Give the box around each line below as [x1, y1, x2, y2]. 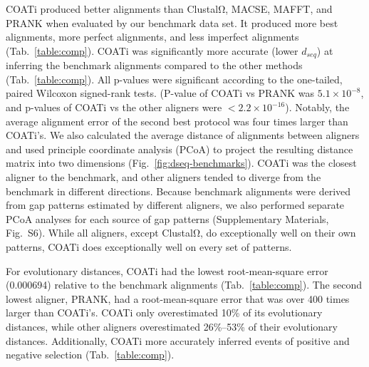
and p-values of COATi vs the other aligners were [6, 100, 222, 115]
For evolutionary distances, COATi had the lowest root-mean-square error [6, 263, 328, 278]
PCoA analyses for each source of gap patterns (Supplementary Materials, [6, 211, 329, 226]
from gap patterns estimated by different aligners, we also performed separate [6, 197, 345, 212]
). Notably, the [285, 100, 350, 115]
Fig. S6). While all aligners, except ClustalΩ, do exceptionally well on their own [6, 225, 356, 240]
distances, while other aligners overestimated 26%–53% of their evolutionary [6, 319, 338, 334]
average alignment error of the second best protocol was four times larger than [6, 113, 348, 128]
